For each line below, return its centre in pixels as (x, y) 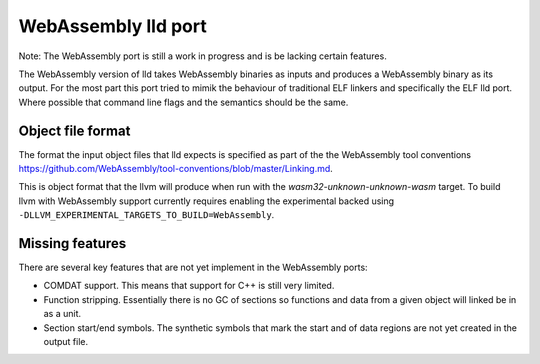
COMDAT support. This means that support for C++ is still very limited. (189, 286)
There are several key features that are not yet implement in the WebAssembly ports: (193, 267)
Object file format (74, 130)
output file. (66, 342)
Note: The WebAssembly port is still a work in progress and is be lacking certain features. (202, 56)
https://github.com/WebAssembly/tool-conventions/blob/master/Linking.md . (176, 169)
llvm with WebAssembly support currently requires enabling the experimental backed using (206, 201)
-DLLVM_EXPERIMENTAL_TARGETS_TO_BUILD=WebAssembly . (146, 215)
